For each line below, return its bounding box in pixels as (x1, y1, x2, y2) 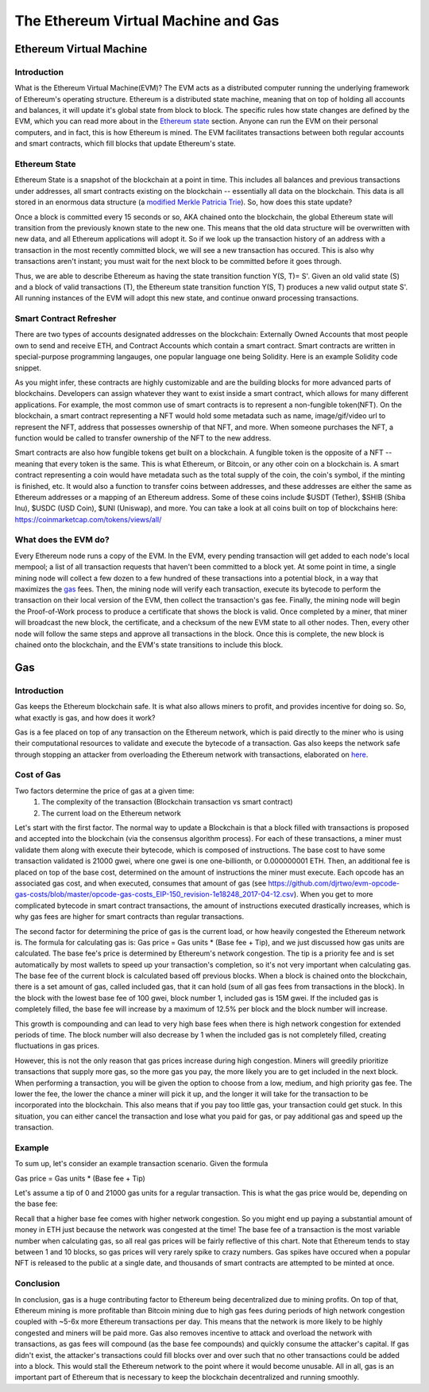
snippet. (14, 363, 41, 373)
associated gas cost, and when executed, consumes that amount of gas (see (14, 878, 267, 888)
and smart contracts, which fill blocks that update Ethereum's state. (14, 139, 236, 149)
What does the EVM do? (14, 534, 110, 545)
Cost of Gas (14, 770, 61, 781)
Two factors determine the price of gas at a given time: (14, 785, 195, 795)
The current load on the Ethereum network (41, 808, 182, 818)
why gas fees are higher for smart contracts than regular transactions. (14, 912, 245, 921)
